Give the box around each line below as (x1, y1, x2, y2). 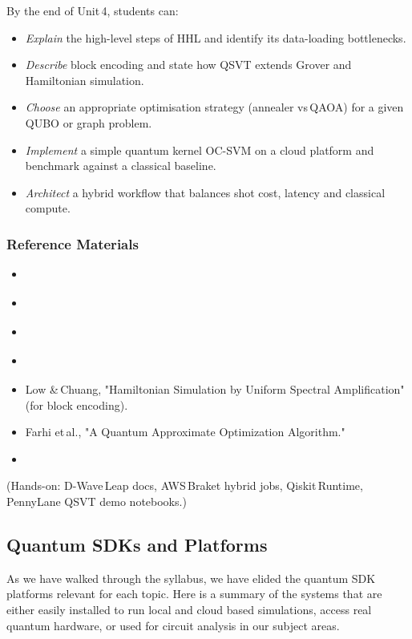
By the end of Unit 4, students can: (6, 2, 179, 18)
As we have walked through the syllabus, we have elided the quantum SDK (6, 569, 376, 586)
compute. (25, 200, 71, 216)
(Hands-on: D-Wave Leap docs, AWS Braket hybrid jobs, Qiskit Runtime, (6, 477, 363, 494)
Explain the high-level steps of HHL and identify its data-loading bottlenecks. (25, 29, 406, 46)
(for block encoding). (25, 396, 128, 413)
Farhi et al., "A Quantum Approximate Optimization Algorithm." (25, 423, 345, 440)
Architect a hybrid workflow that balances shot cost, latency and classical (25, 184, 386, 200)
